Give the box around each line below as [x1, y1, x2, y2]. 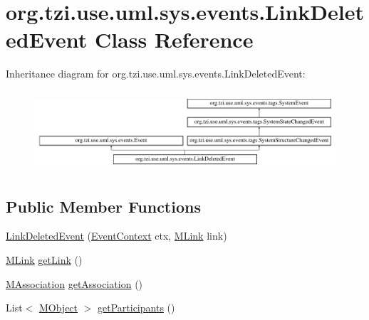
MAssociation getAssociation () [6, 276, 143, 291]
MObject [38, 300, 78, 315]
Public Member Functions [6, 195, 201, 217]
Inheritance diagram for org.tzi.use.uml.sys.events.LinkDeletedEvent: [6, 66, 306, 81]
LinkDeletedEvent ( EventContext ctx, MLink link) [6, 228, 227, 243]
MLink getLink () [6, 252, 83, 267]
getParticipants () [98, 300, 175, 315]
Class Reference [94, 25, 254, 54]
